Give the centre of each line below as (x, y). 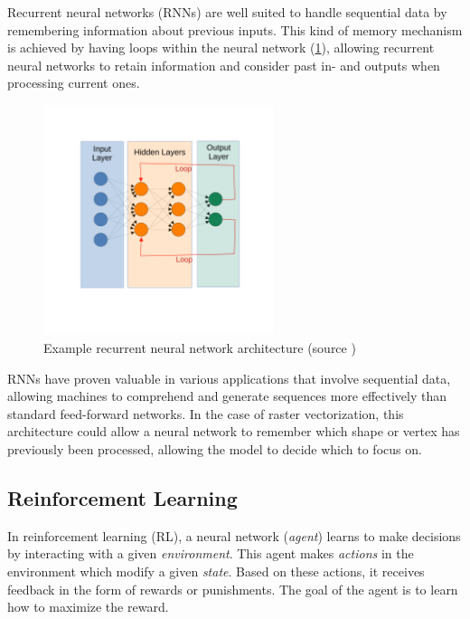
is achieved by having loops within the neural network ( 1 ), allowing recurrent (221, 48)
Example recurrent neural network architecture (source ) (200, 347)
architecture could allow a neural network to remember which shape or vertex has (234, 431)
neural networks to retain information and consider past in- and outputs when (224, 65)
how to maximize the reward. (88, 607)
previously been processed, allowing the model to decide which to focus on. (215, 448)
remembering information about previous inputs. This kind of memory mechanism (235, 29)
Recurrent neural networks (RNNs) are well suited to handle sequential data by (227, 12)
